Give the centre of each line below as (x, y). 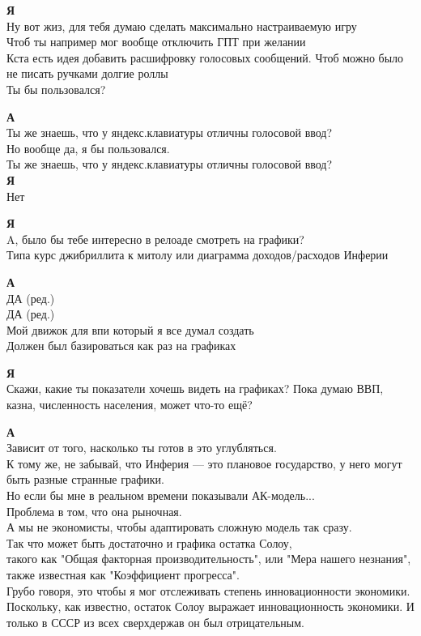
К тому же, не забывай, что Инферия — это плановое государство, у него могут (204, 463)
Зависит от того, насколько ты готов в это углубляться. (142, 448)
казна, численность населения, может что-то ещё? (130, 405)
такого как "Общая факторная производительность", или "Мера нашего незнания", (209, 559)
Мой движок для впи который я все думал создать (130, 329)
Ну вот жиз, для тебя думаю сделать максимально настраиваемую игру (182, 26)
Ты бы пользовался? (56, 89)
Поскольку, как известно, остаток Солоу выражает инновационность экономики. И (210, 606)
